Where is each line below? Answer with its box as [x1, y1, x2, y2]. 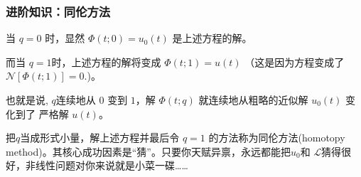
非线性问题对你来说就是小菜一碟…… [25, 158, 188, 173]
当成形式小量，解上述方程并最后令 [20, 130, 180, 145]
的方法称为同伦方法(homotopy [208, 130, 345, 145]
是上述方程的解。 [172, 31, 252, 45]
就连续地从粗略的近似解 [198, 92, 308, 107]
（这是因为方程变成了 [244, 54, 345, 69]
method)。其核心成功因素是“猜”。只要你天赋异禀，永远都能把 [6, 144, 291, 159]
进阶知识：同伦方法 [6, 2, 111, 20]
